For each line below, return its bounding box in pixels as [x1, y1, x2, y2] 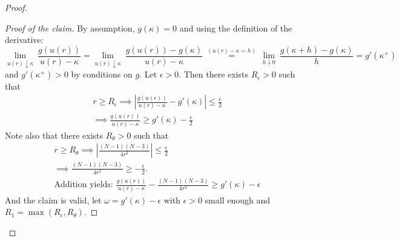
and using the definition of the [179, 21, 292, 34]
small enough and [205, 193, 270, 206]
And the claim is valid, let [5, 193, 102, 206]
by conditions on [71, 68, 133, 81]
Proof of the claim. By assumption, [5, 21, 135, 34]
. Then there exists [179, 68, 248, 81]
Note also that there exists [5, 128, 104, 141]
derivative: [5, 33, 44, 46]
